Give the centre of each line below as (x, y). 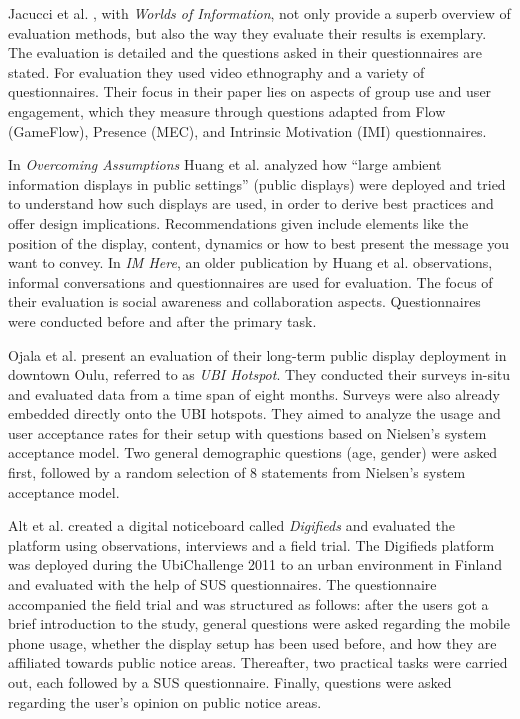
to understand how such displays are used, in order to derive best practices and (251, 203)
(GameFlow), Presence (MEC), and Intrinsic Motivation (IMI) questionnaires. (247, 130)
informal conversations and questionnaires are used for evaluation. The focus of (250, 281)
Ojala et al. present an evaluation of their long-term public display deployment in (257, 354)
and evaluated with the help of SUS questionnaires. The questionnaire (222, 584)
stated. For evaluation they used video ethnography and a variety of (216, 71)
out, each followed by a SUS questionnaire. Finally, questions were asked (230, 682)
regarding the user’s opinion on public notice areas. (165, 701)
